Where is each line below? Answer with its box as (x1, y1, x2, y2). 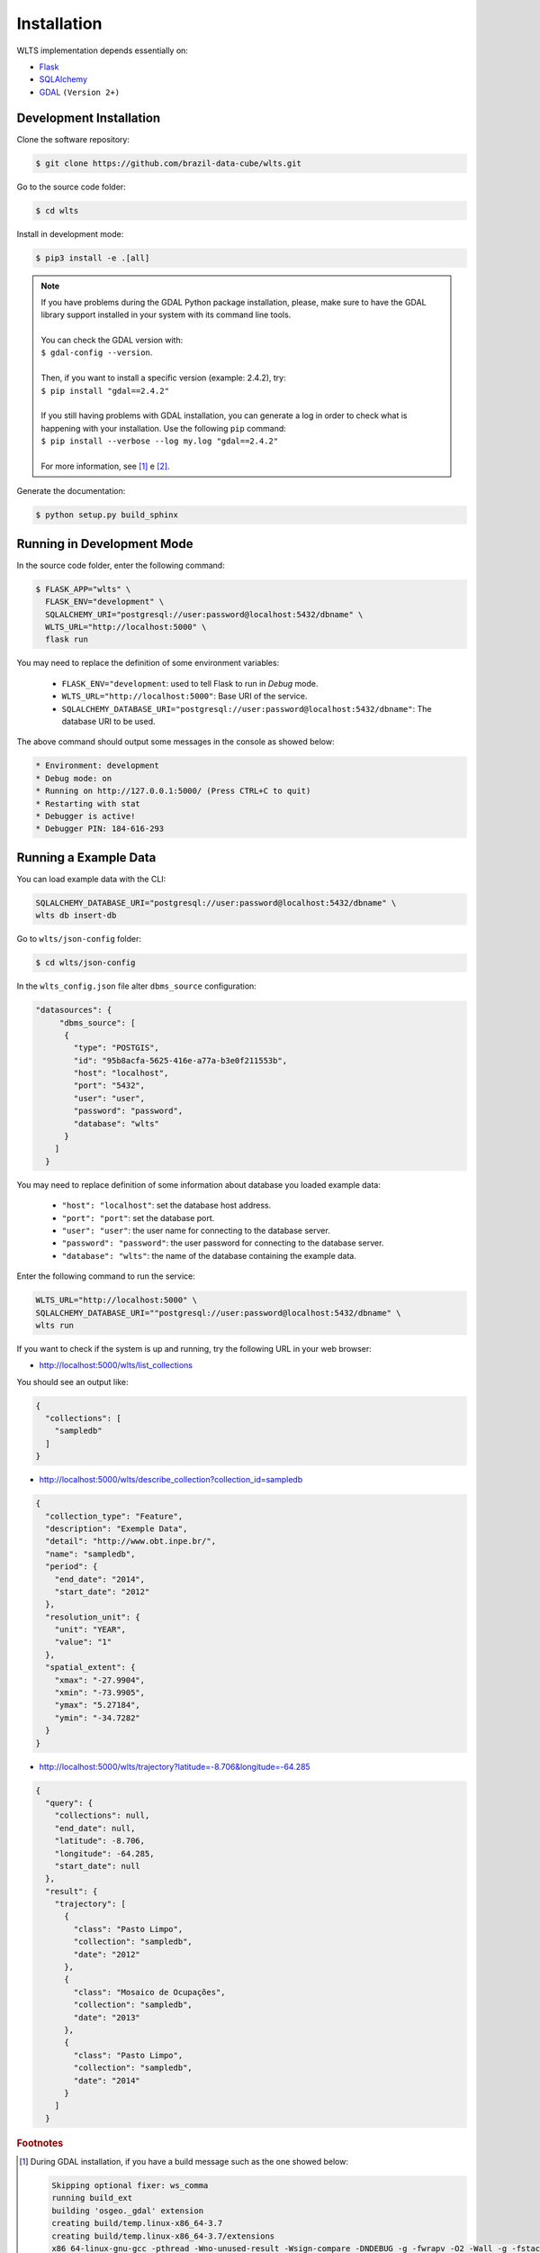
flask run (45, 634, 89, 644)
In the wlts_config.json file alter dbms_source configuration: (16, 981, 256, 991)
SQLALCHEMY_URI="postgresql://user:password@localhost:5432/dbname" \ (45, 609, 364, 619)
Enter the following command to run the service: (16, 1271, 195, 1282)
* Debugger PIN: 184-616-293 (35, 824, 165, 834)
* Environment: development (35, 761, 159, 771)
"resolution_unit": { (45, 1611, 141, 1622)
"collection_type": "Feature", (45, 1510, 184, 1521)
